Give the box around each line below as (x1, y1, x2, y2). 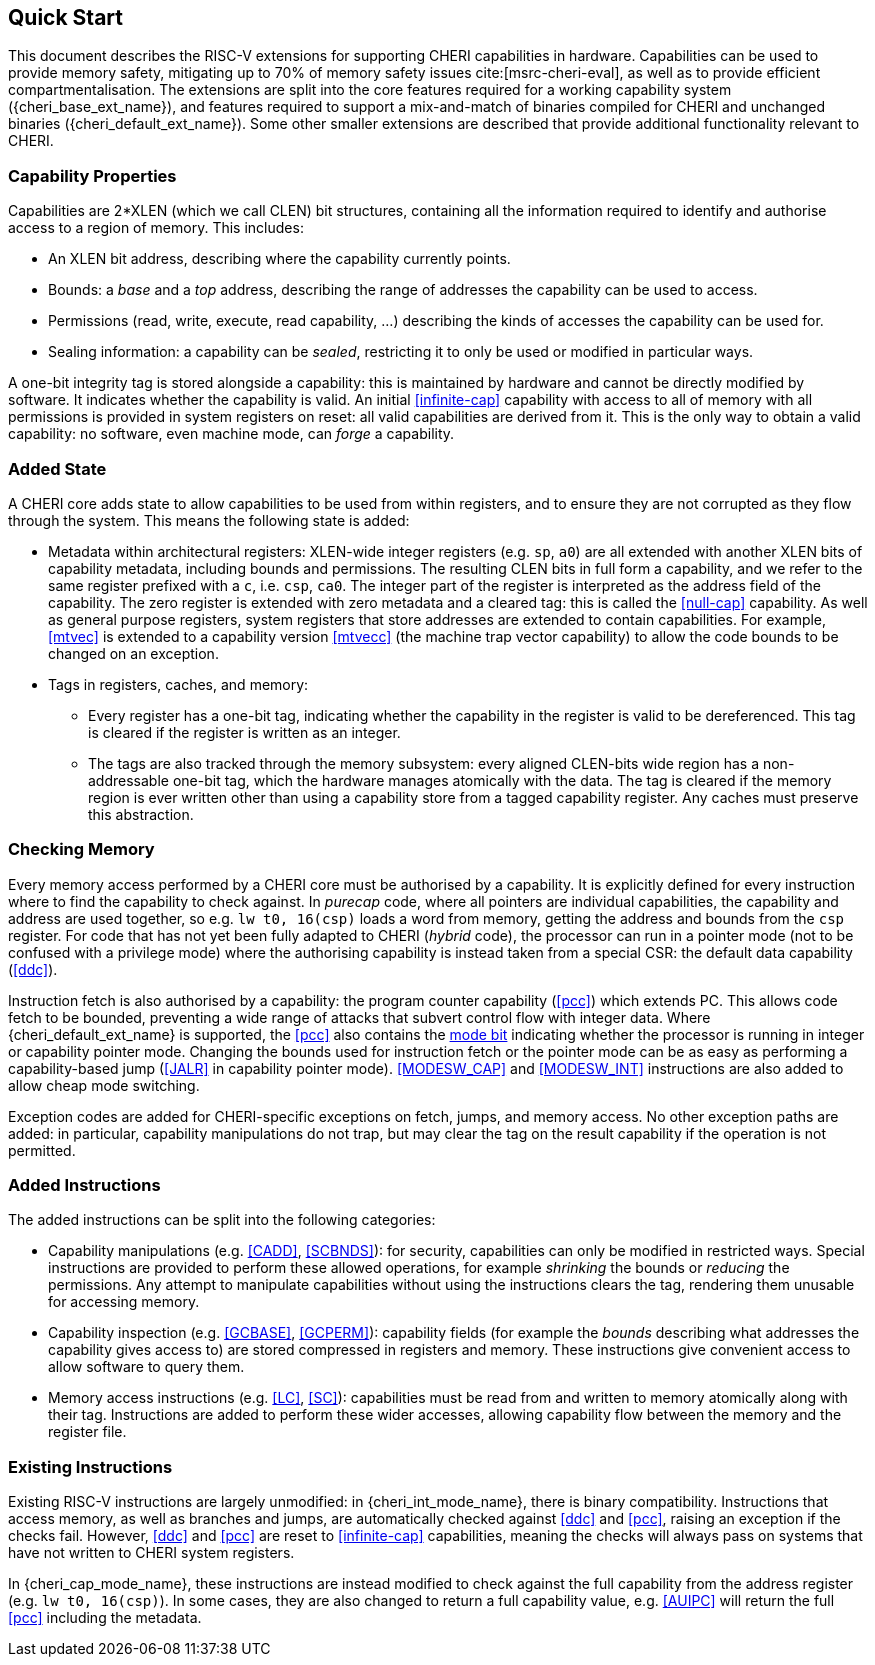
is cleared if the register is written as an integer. (88, 723, 401, 741)
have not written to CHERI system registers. (8, 1544, 295, 1562)
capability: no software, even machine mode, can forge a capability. (8, 425, 455, 443)
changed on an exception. (48, 644, 219, 662)
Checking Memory (8, 839, 155, 860)
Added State (8, 458, 107, 479)
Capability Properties (8, 165, 177, 186)
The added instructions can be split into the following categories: (8, 1211, 436, 1229)
